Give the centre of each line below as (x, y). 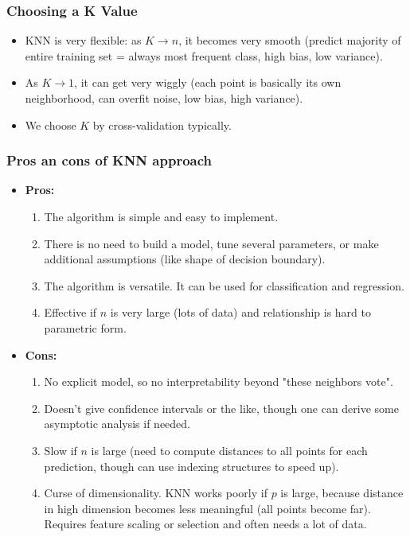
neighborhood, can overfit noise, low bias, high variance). (164, 98)
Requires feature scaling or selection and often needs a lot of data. (205, 524)
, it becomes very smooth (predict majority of (290, 40)
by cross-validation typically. (162, 125)
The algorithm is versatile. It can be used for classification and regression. (224, 285)
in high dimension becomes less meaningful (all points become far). (207, 508)
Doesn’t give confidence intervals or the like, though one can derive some (221, 408)
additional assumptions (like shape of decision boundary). (185, 259)
